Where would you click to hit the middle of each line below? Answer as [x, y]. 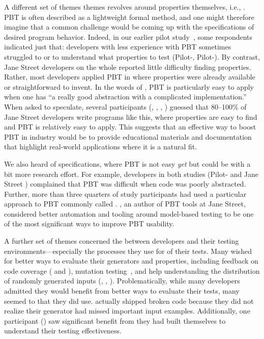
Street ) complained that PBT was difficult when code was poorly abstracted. [125, 184]
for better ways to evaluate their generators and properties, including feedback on [131, 261]
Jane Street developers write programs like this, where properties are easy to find [131, 116]
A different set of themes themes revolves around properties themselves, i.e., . [125, 7]
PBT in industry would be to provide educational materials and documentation [128, 136]
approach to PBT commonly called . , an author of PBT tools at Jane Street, [125, 204]
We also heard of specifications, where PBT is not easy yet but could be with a [127, 163]
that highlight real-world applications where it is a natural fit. [101, 147]
